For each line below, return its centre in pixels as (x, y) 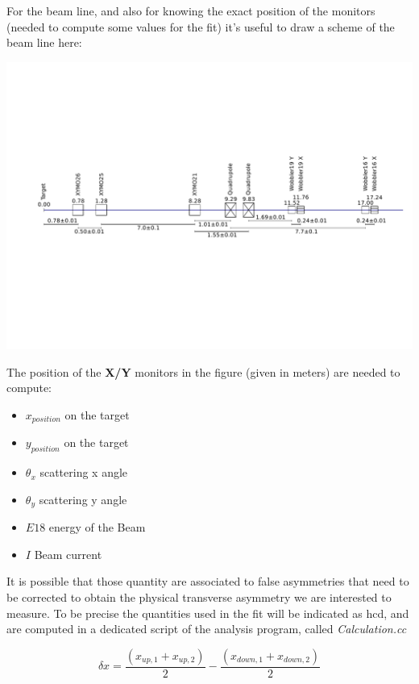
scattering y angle (83, 499)
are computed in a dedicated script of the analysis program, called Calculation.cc (207, 629)
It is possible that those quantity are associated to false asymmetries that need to (208, 581)
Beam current (68, 554)
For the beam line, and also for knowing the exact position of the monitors (191, 10)
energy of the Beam (97, 527)
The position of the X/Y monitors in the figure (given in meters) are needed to (203, 371)
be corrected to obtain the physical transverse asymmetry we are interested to (199, 596)
